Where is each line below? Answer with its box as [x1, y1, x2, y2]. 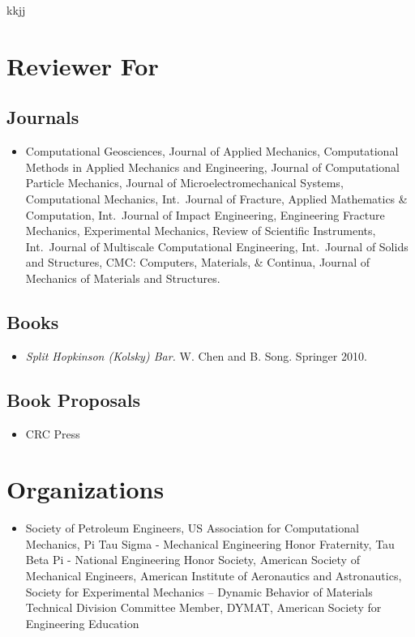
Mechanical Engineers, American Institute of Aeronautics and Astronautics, [25, 567, 402, 584]
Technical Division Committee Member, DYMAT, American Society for [25, 599, 382, 616]
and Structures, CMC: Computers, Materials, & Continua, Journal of [25, 254, 370, 271]
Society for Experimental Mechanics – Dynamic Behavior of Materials [25, 583, 373, 600]
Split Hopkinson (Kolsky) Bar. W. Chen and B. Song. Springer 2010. [25, 347, 367, 364]
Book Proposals [6, 387, 140, 412]
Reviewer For [6, 49, 159, 82]
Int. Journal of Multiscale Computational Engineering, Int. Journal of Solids [25, 237, 409, 254]
